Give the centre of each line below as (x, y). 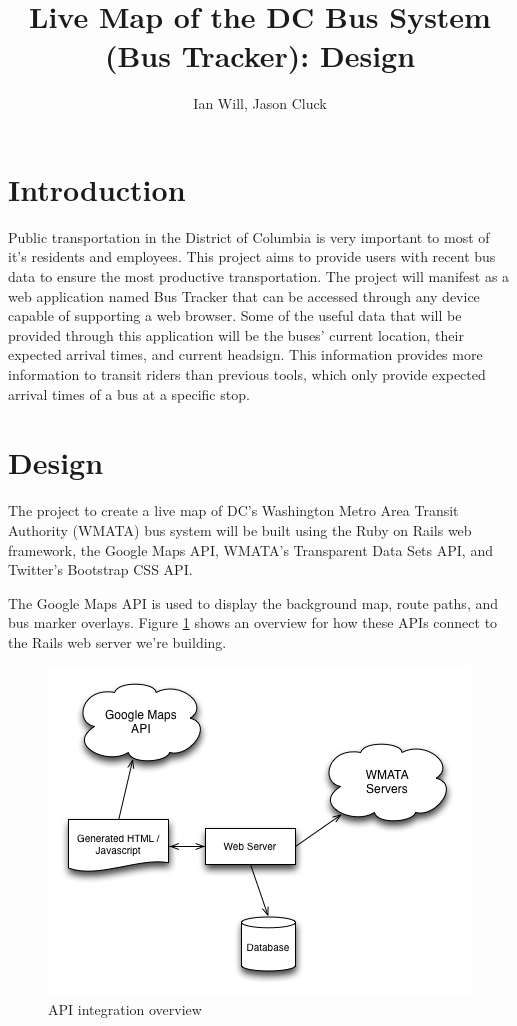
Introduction (97, 188)
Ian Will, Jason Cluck (260, 103)
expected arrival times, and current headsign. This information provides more (245, 354)
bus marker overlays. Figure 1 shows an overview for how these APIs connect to (253, 622)
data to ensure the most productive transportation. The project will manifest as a (259, 276)
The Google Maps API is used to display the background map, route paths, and (253, 602)
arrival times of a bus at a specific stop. (129, 393)
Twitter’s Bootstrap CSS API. (100, 569)
